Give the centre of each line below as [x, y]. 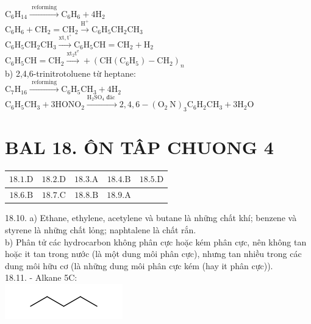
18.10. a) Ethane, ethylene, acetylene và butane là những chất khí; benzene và [151, 218]
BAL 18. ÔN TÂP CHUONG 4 [139, 147]
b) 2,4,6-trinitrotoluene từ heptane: [70, 73]
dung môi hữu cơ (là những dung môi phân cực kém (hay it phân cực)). [139, 265]
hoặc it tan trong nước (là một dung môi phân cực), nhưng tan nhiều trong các [153, 254]
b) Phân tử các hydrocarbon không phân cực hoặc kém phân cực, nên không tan [156, 241]
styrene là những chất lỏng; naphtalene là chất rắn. [101, 230]
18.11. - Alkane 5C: [41, 277]
